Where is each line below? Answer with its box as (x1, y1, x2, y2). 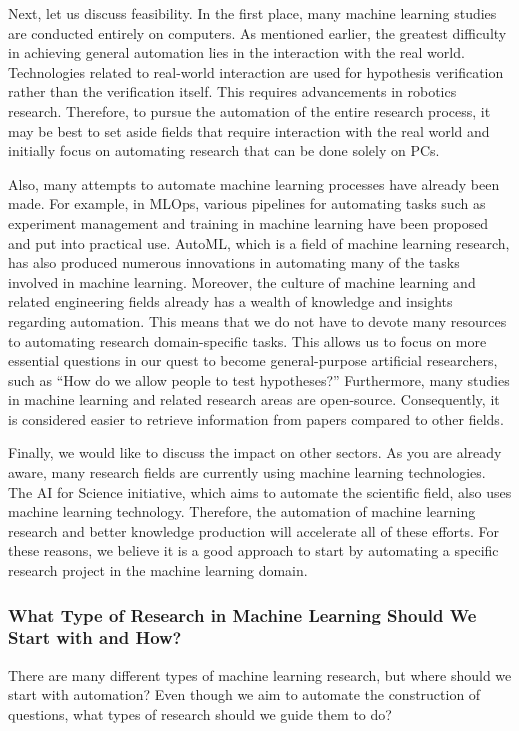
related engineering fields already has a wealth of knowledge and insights (8, 291, 453, 312)
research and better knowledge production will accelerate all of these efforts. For (8, 520, 500, 541)
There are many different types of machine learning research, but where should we (8, 664, 512, 685)
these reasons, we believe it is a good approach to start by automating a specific (8, 540, 499, 561)
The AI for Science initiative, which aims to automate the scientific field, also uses (8, 481, 512, 502)
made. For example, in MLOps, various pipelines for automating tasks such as (8, 193, 486, 214)
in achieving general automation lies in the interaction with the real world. (8, 42, 465, 63)
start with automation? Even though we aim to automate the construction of (8, 684, 481, 705)
